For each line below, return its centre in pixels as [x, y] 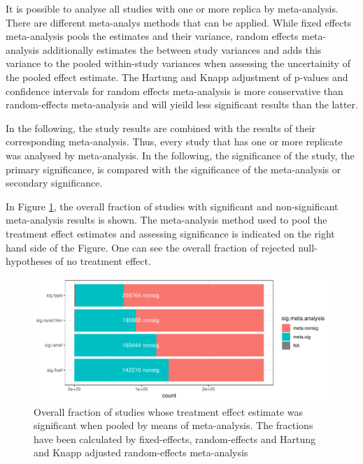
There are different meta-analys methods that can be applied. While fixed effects [179, 22]
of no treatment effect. [103, 261]
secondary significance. [54, 183]
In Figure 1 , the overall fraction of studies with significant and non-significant [172, 206]
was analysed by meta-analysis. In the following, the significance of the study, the [180, 155]
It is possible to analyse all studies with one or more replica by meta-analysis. [172, 8]
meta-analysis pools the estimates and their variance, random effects [152, 36]
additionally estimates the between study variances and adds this [182, 49]
